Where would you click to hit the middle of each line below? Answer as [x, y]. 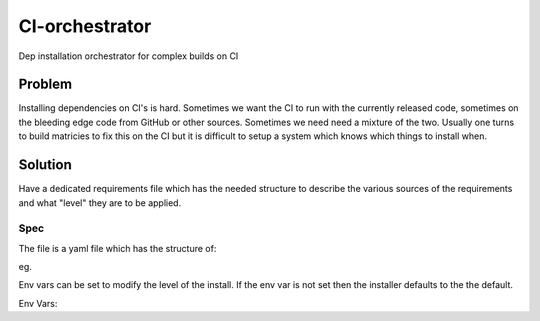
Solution [45, 165]
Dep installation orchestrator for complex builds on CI [128, 56]
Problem [45, 84]
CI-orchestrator [85, 26]
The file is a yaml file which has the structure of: [117, 248]
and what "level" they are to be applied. [100, 202]
